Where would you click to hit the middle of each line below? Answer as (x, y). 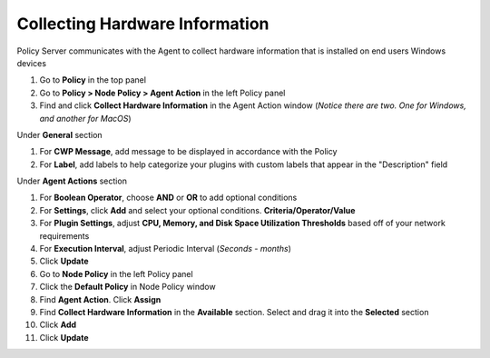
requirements (64, 235)
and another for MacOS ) (85, 118)
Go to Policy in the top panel (93, 80)
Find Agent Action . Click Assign (100, 299)
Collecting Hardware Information (143, 24)
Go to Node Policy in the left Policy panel (117, 273)
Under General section (60, 134)
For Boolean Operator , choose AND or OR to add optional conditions (168, 198)
